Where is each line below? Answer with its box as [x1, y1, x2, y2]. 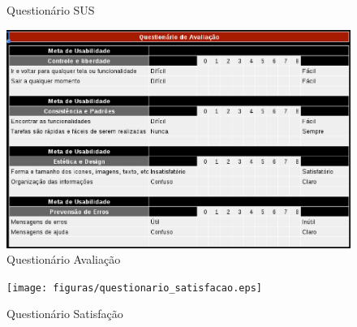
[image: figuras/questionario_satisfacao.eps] [6, 282, 262, 294]
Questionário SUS [6, 2, 95, 18]
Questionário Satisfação [6, 305, 123, 322]
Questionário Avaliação [6, 251, 121, 268]
